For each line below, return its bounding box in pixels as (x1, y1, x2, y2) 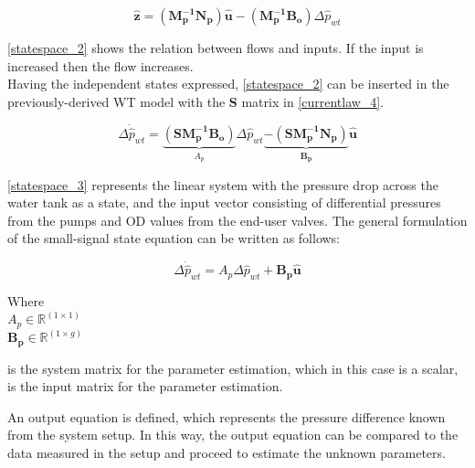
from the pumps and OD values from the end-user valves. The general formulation (7, 210, 468, 229)
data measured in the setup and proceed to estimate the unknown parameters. (7, 443, 446, 463)
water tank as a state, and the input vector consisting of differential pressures (7, 193, 441, 212)
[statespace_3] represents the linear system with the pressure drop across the (7, 175, 438, 194)
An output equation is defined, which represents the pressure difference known (7, 407, 446, 426)
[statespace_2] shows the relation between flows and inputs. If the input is (7, 38, 424, 57)
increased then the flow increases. (7, 56, 194, 75)
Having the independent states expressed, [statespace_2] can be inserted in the (7, 74, 449, 93)
